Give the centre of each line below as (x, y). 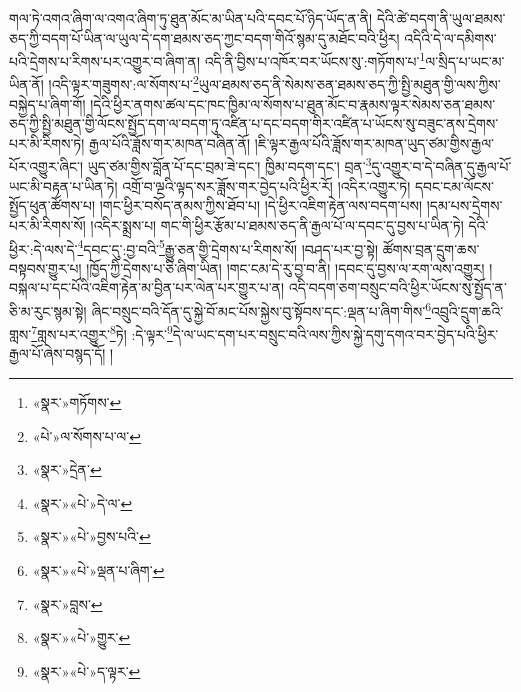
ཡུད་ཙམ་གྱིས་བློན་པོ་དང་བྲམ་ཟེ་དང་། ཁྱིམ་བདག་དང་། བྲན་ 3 (229, 165)
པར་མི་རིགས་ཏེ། (47, 142)
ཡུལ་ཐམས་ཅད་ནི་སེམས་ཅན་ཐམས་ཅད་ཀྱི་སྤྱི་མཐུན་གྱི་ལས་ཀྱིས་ (349, 84)
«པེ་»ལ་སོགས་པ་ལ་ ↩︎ (86, 435)
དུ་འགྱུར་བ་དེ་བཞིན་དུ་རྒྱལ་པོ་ (441, 166)
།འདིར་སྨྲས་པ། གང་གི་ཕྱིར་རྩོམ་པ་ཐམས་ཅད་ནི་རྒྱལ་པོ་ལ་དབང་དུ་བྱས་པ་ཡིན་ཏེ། (277, 224)
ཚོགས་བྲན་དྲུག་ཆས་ (431, 248)
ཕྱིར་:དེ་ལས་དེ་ (43, 248)
